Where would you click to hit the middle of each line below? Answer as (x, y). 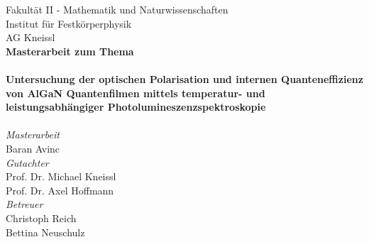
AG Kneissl (31, 37)
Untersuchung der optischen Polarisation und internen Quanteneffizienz (184, 78)
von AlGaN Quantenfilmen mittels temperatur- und (136, 93)
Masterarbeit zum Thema (70, 51)
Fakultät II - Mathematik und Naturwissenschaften (117, 9)
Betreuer (24, 204)
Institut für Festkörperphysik (69, 23)
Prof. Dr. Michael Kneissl (61, 176)
